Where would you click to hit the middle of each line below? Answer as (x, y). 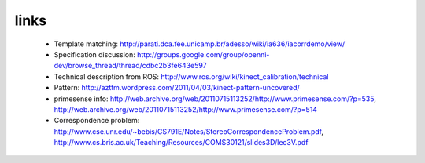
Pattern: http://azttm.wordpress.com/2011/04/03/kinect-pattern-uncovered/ (177, 88)
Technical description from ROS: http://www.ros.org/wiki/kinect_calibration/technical (191, 76)
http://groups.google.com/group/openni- (203, 54)
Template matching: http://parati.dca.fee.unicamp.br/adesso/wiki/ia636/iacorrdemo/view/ (200, 44)
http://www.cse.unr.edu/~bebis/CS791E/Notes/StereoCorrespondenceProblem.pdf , (189, 131)
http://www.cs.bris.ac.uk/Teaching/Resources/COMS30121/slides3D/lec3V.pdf (181, 143)
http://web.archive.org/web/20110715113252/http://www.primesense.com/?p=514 (186, 109)
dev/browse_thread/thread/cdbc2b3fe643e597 (131, 66)
